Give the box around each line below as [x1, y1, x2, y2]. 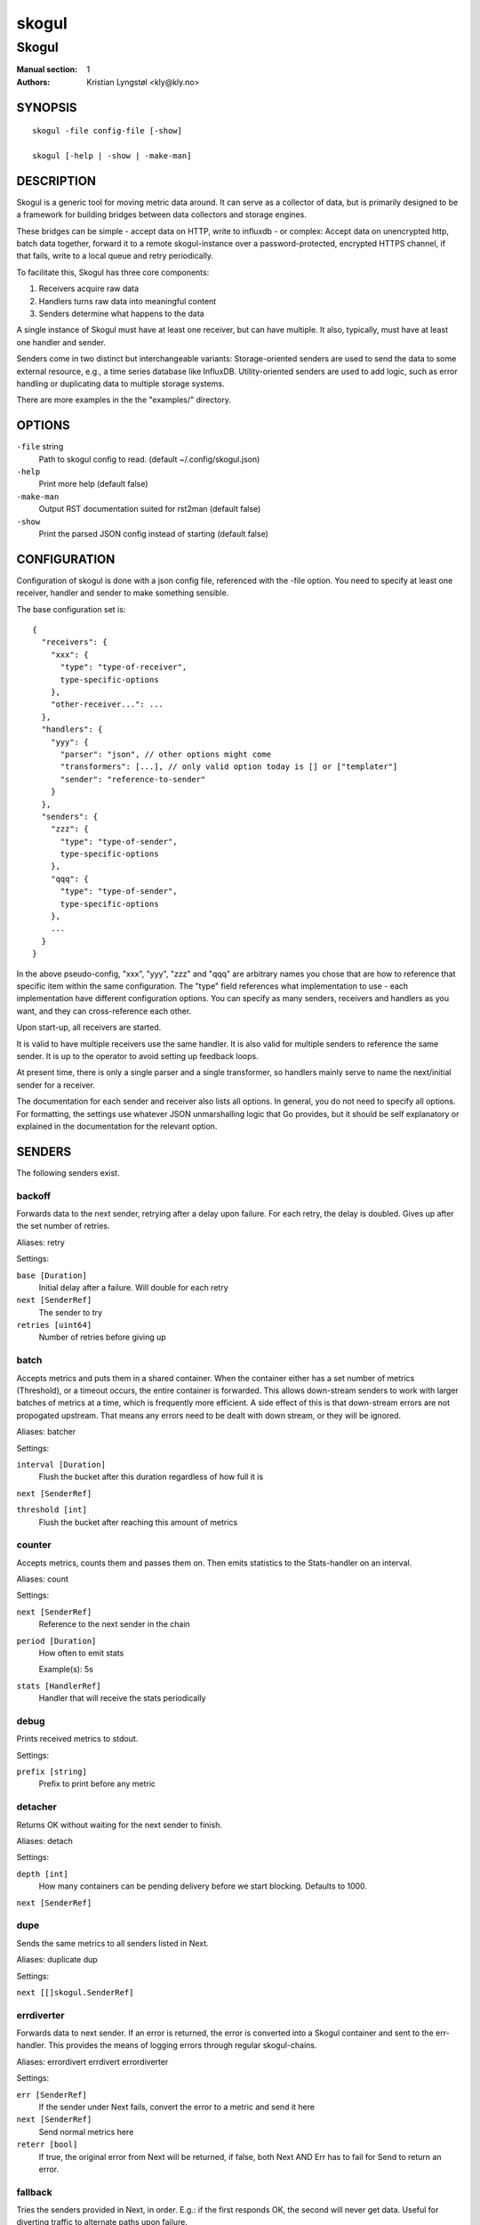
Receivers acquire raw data [38, 283, 140, 294]
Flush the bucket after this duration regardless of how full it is [38, 1471, 264, 1482]
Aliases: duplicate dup [16, 1954, 98, 1965]
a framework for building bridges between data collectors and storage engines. [16, 209, 307, 220]
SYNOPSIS [16, 100, 77, 115]
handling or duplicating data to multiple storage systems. [16, 378, 225, 389]
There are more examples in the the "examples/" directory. [16, 394, 231, 405]
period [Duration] [16, 1636, 97, 1646]
